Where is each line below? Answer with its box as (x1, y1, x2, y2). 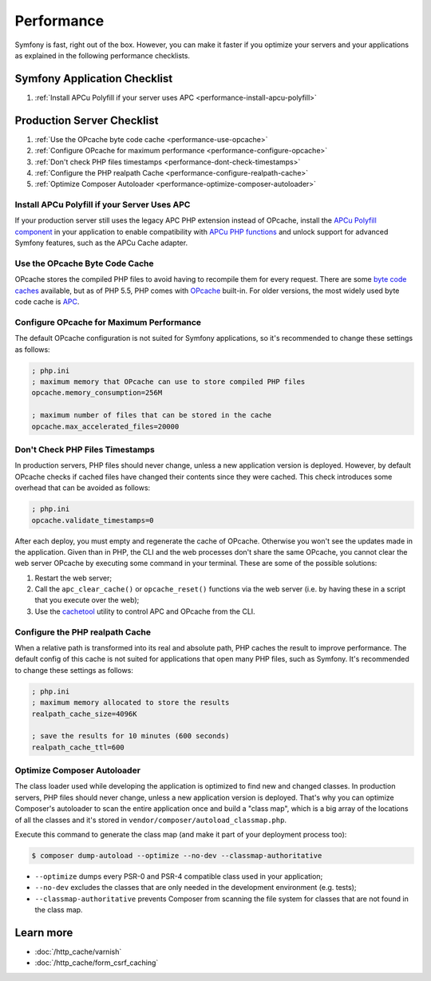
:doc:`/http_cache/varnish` (34, 947, 122, 957)
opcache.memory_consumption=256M (31, 388, 163, 398)
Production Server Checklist (14, 113, 159, 127)
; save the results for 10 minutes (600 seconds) (31, 731, 230, 741)
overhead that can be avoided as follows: (14, 483, 151, 492)
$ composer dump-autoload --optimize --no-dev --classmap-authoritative (31, 851, 322, 860)
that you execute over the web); (34, 595, 140, 605)
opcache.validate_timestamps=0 (31, 516, 155, 524)
